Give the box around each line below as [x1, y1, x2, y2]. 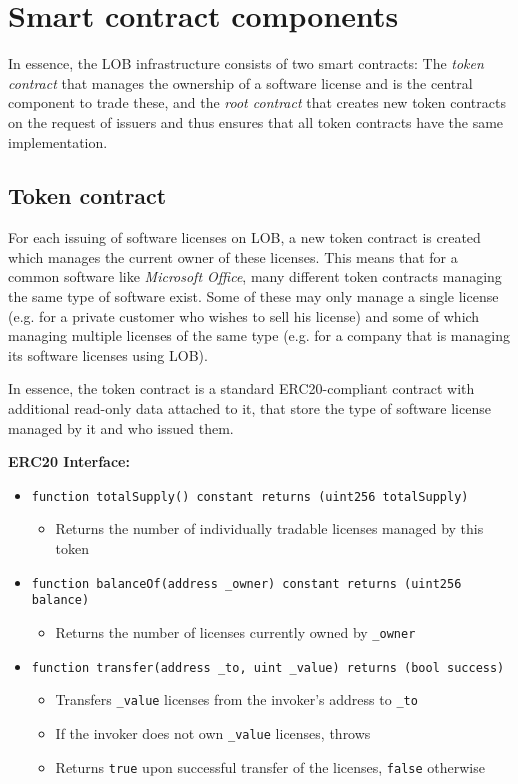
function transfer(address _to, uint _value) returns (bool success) [31, 660, 505, 675]
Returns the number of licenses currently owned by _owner [55, 621, 416, 642]
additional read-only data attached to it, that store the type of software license [8, 398, 491, 419]
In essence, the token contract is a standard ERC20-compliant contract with [8, 378, 475, 399]
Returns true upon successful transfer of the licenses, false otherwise [55, 756, 485, 777]
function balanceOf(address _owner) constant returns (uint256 [31, 576, 462, 591]
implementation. [8, 131, 108, 152]
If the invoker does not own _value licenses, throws [55, 722, 371, 743]
